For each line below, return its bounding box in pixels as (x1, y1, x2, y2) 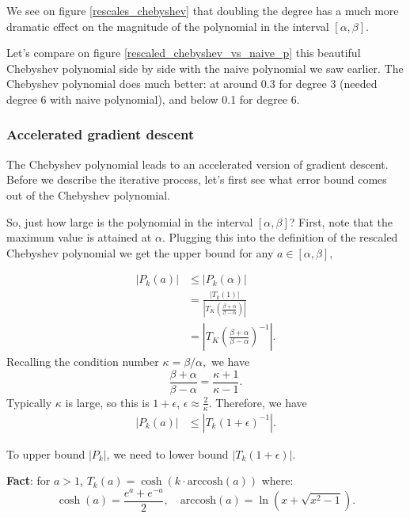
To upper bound (6, 445, 85, 462)
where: (261, 472, 294, 489)
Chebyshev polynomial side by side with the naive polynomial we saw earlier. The (6, 59, 404, 76)
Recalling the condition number (6, 353, 159, 370)
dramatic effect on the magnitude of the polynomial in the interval (6, 17, 329, 34)
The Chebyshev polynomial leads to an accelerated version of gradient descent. (6, 155, 389, 172)
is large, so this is (65, 394, 150, 410)
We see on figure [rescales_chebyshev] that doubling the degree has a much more (6, 2, 399, 18)
